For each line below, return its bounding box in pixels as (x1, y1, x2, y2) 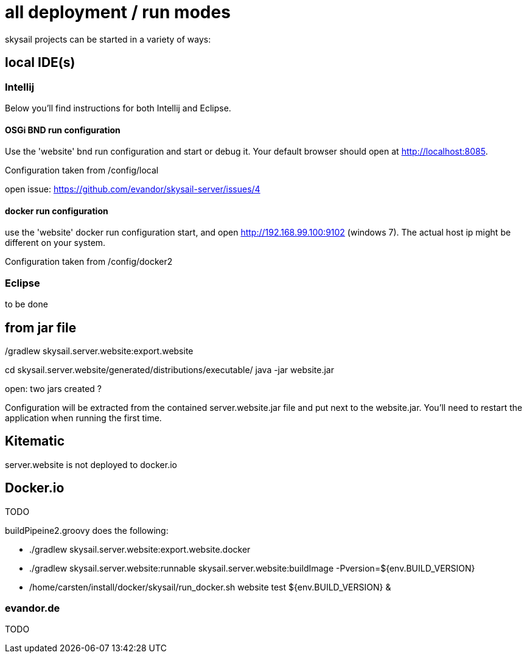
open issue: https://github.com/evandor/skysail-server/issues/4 (5, 184, 260, 195)
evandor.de (5, 602, 60, 615)
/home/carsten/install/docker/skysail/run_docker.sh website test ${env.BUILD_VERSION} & (29, 581, 391, 592)
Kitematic (5, 433, 65, 449)
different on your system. (5, 237, 106, 248)
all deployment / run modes (5, 2, 231, 23)
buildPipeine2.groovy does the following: (5, 525, 169, 536)
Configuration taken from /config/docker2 (5, 256, 173, 267)
